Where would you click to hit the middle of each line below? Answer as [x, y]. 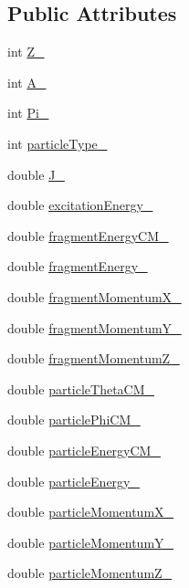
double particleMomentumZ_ [90, 573]
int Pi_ [28, 113]
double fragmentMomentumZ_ [94, 358]
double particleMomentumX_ [91, 512]
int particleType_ [58, 143]
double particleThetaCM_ [81, 388]
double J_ [36, 174]
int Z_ [26, 52]
